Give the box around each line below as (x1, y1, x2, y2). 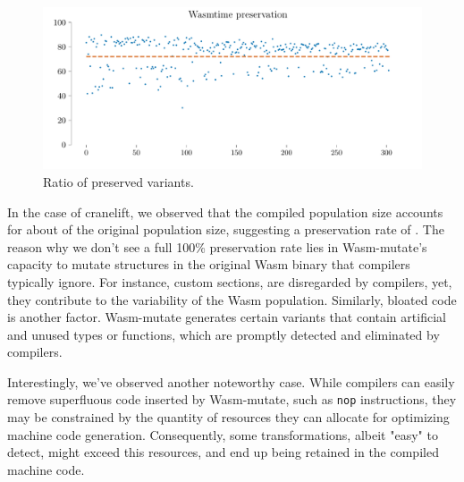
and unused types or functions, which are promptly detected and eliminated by (7, 325, 440, 343)
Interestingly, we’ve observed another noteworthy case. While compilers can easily (7, 372, 455, 391)
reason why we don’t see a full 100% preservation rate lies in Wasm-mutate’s (7, 237, 427, 256)
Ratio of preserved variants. (43, 172, 194, 190)
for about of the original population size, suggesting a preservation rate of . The (7, 220, 444, 239)
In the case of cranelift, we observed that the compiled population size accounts (7, 202, 443, 221)
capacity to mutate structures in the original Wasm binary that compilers (7, 255, 410, 274)
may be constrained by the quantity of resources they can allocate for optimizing (7, 408, 450, 427)
